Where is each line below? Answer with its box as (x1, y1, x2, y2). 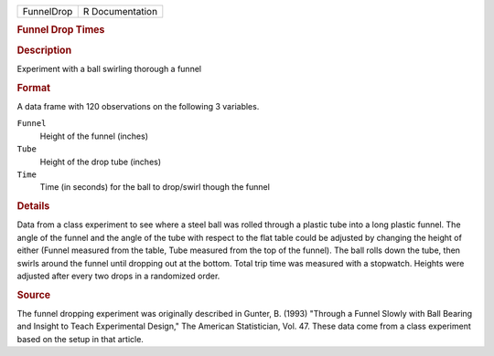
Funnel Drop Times (16, 24, 105, 37)
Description (16, 44, 72, 57)
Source (16, 288, 51, 301)
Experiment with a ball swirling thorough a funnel (16, 63, 201, 74)
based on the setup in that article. (16, 333, 144, 344)
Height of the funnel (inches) (39, 131, 149, 141)
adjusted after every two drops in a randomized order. (16, 270, 220, 281)
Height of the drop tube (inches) (39, 156, 162, 167)
